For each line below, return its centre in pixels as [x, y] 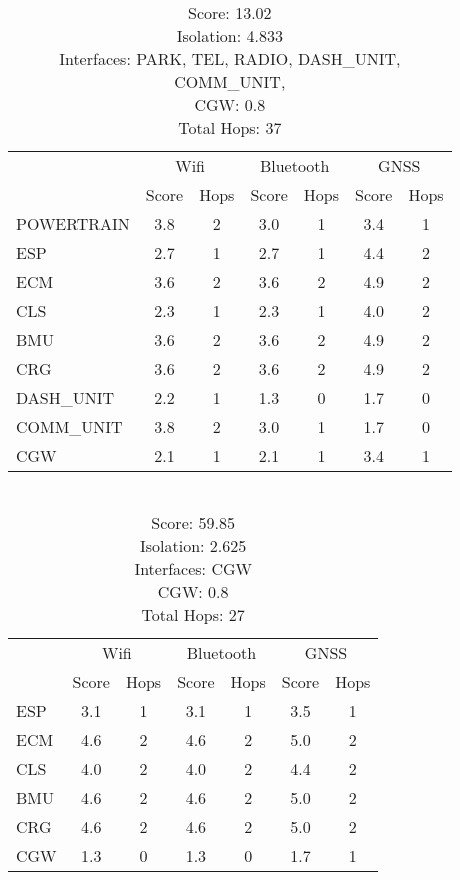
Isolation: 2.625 [193, 545]
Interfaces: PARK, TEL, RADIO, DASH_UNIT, [230, 58]
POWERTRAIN [73, 223]
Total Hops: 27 [193, 614]
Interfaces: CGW [193, 568]
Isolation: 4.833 [229, 35]
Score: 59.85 [193, 522]
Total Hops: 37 [230, 127]
